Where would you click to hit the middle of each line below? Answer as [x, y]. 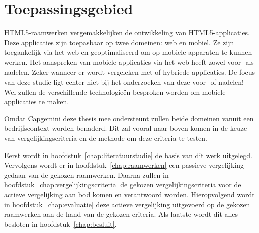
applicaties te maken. [37, 101]
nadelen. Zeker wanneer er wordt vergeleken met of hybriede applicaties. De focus [130, 72]
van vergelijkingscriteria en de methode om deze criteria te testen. [106, 138]
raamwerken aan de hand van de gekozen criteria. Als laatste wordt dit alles [121, 214]
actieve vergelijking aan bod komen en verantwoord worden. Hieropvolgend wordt [129, 195]
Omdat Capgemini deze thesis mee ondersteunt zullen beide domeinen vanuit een [129, 118]
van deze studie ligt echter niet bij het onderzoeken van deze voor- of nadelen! [124, 82]
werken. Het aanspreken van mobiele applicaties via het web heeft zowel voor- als [129, 62]
